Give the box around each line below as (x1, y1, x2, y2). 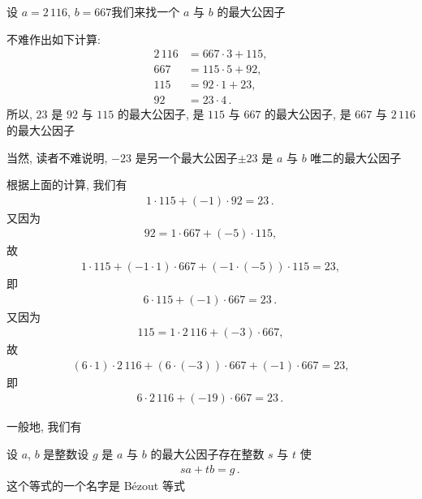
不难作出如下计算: (6, 30, 101, 47)
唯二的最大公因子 (310, 148, 402, 166)
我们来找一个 (111, 3, 180, 19)
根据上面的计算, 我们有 (6, 176, 127, 193)
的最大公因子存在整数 (150, 445, 265, 462)
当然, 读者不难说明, (6, 148, 108, 166)
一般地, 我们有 (6, 418, 82, 435)
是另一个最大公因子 (135, 148, 238, 166)
